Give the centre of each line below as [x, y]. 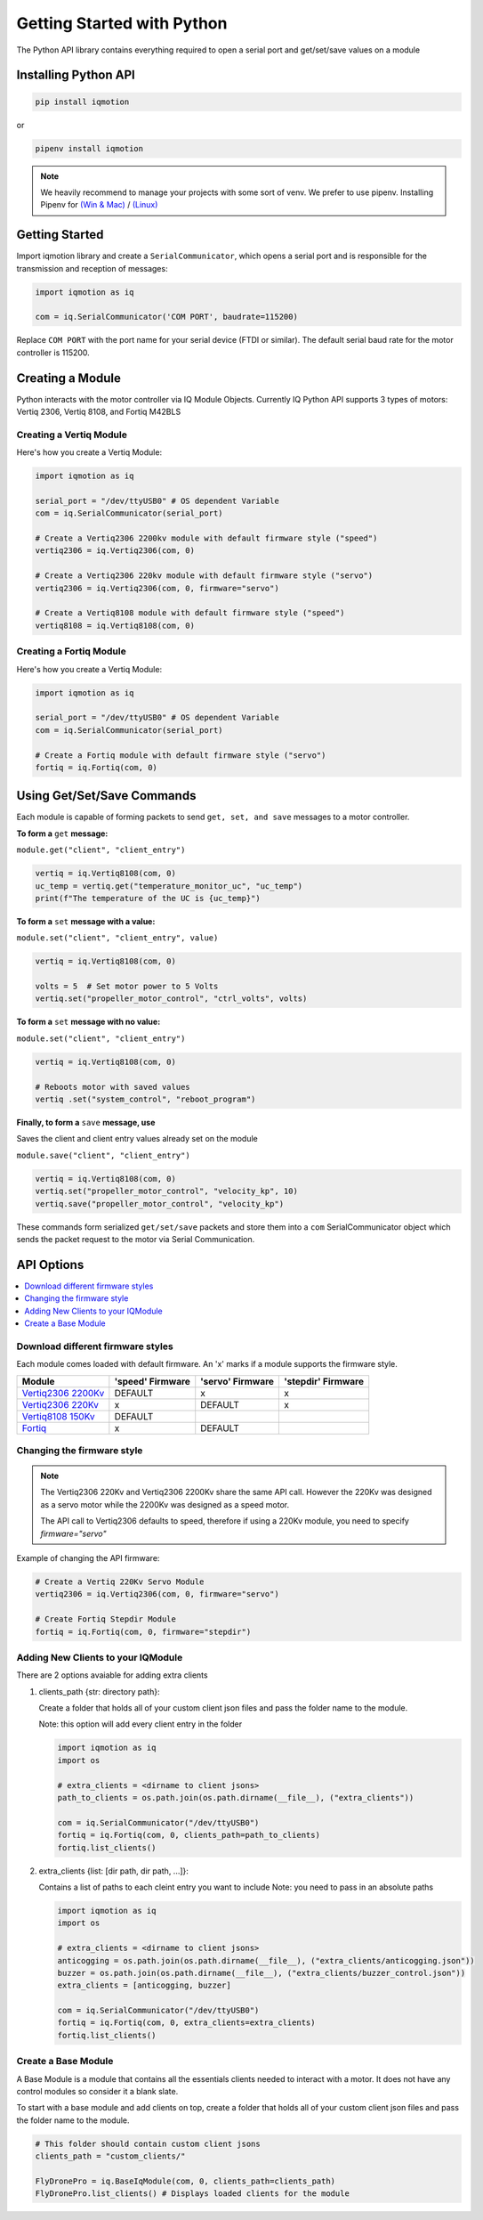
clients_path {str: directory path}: [99, 1691]
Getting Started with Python [122, 23]
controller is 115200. [53, 353]
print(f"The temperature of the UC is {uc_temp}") [148, 898]
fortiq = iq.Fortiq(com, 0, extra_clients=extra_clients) [186, 2023]
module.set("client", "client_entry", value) [117, 938]
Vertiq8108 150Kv [58, 1416]
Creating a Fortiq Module [71, 652]
